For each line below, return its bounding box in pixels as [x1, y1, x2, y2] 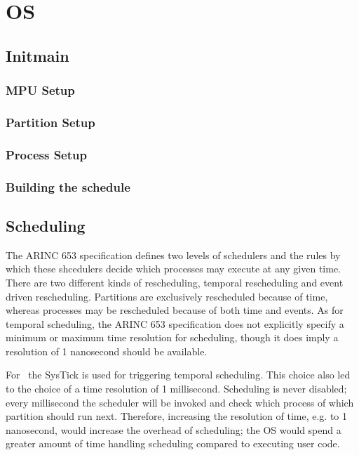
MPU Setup [6, 81, 75, 99]
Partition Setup [6, 113, 95, 131]
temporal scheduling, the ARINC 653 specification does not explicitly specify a [6, 316, 344, 331]
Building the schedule [6, 178, 130, 195]
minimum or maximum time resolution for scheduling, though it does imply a [6, 330, 339, 345]
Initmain [6, 44, 69, 66]
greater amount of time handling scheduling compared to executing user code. [6, 436, 340, 451]
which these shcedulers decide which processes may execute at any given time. [6, 261, 341, 276]
